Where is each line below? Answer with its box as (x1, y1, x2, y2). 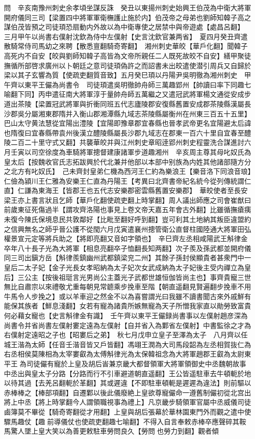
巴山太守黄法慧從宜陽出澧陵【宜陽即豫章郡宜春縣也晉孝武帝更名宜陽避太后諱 (4, 118, 251, 128)
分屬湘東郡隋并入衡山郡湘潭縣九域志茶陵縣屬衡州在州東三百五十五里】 (24, 108, 251, 118)
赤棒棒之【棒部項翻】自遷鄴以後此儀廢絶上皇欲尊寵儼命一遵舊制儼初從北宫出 (4, 387, 251, 397)
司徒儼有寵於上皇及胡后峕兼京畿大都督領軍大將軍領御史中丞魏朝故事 (26, 358, 246, 368)
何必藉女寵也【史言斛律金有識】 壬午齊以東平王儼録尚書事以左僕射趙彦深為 (4, 310, 248, 320)
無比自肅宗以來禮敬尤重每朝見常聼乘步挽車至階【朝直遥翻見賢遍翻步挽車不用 (4, 281, 251, 292)
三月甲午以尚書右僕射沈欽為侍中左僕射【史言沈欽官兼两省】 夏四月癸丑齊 (4, 31, 241, 41)
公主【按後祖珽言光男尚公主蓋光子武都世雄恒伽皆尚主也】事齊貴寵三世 (24, 272, 251, 282)
